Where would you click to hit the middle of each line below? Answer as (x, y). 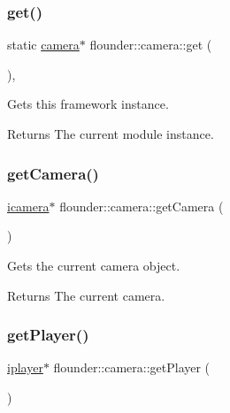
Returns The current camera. (86, 295)
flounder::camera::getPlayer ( (132, 367)
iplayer (25, 367)
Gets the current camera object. (94, 265)
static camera (43, 45)
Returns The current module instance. (111, 134)
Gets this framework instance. (88, 104)
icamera (28, 206)
